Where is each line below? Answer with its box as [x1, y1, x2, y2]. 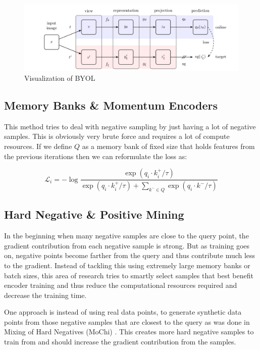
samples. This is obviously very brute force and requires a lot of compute [4, 131, 230, 141]
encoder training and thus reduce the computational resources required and [4, 280, 237, 290]
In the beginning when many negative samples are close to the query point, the [4, 230, 249, 241]
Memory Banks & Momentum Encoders [4, 97, 218, 113]
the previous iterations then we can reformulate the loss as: [4, 151, 187, 161]
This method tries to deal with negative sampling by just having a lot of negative [4, 121, 256, 131]
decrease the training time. [4, 289, 87, 300]
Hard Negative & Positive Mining [4, 207, 184, 222]
